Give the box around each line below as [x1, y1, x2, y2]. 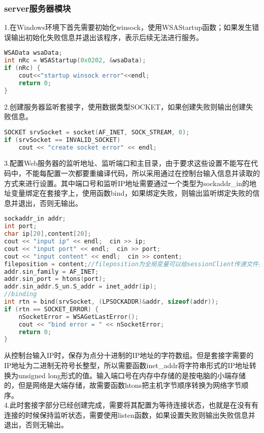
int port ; [4, 223, 37, 230]
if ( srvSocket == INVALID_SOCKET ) [4, 136, 121, 143]
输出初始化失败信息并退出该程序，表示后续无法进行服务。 [11, 31, 203, 42]
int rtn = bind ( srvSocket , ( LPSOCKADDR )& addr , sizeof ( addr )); [4, 298, 219, 306]
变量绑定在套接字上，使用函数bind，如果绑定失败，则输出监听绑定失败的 [11, 188, 253, 198]
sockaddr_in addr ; [4, 215, 66, 223]
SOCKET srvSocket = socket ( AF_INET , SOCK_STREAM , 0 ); [4, 128, 190, 136]
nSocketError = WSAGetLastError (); [18, 313, 139, 320]
